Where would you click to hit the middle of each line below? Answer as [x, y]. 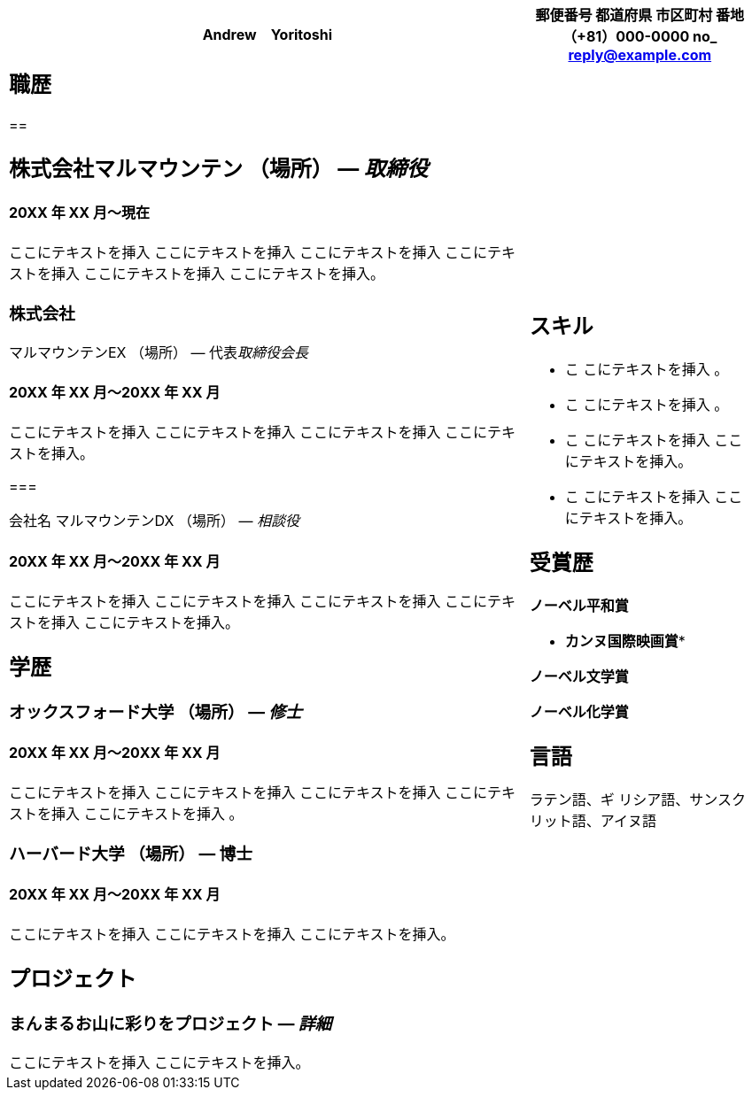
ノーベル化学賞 [579, 711]
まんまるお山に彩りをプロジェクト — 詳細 [171, 1024]
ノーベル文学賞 [579, 676]
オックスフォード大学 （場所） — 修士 [155, 712]
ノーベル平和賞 [579, 605]
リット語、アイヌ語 [593, 820]
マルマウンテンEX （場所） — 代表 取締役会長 [159, 352]
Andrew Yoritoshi [267, 35]
